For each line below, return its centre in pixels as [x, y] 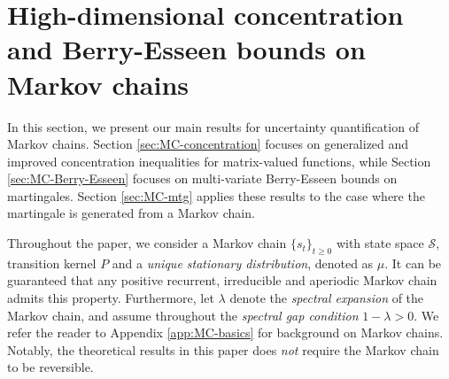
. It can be [413, 263]
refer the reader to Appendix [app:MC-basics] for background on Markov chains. [225, 333]
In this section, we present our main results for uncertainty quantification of [213, 126]
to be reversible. [50, 367]
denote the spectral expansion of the [327, 298]
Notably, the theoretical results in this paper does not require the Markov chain [223, 349]
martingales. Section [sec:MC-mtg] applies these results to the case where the [216, 195]
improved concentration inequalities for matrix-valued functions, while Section [219, 161]
